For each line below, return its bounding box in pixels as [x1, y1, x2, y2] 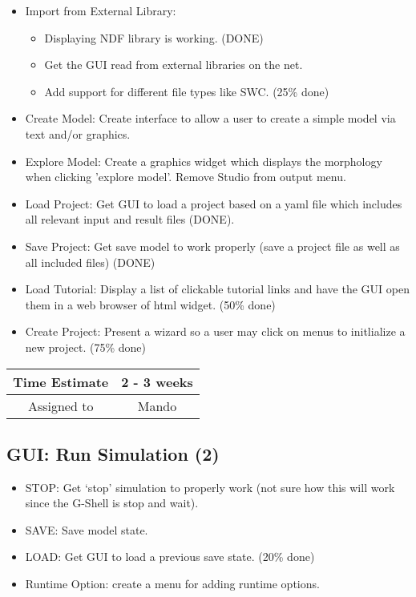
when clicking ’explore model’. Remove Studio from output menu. [25, 168, 346, 185]
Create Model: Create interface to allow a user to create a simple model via [25, 110, 396, 127]
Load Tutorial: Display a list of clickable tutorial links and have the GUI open [25, 280, 410, 297]
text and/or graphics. [25, 125, 131, 142]
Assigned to [27, 396, 94, 415]
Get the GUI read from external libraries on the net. [44, 56, 303, 73]
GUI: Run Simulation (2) [6, 441, 220, 466]
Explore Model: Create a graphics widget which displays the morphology [25, 152, 382, 169]
